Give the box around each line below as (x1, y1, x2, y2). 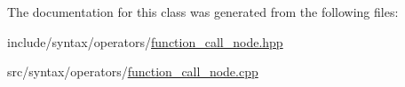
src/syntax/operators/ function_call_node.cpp (7, 62, 258, 81)
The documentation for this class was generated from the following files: (7, 3, 399, 20)
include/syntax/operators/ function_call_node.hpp (7, 32, 283, 51)
